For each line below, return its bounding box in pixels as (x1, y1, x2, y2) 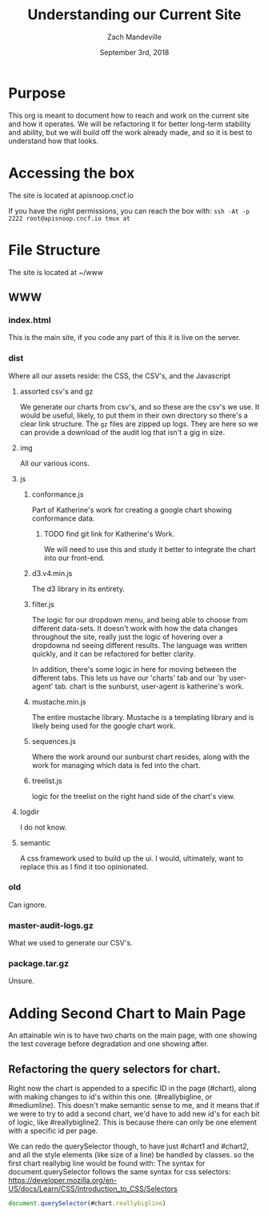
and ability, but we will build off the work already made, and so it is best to (8, 127, 253, 137)
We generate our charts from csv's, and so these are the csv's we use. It (19, 402, 260, 411)
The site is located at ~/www (8, 267, 104, 277)
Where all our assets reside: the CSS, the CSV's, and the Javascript (8, 370, 230, 381)
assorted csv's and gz (19, 386, 94, 396)
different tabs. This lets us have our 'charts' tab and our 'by (31, 673, 228, 682)
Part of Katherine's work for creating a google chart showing (31, 505, 232, 514)
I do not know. (19, 822, 67, 832)
